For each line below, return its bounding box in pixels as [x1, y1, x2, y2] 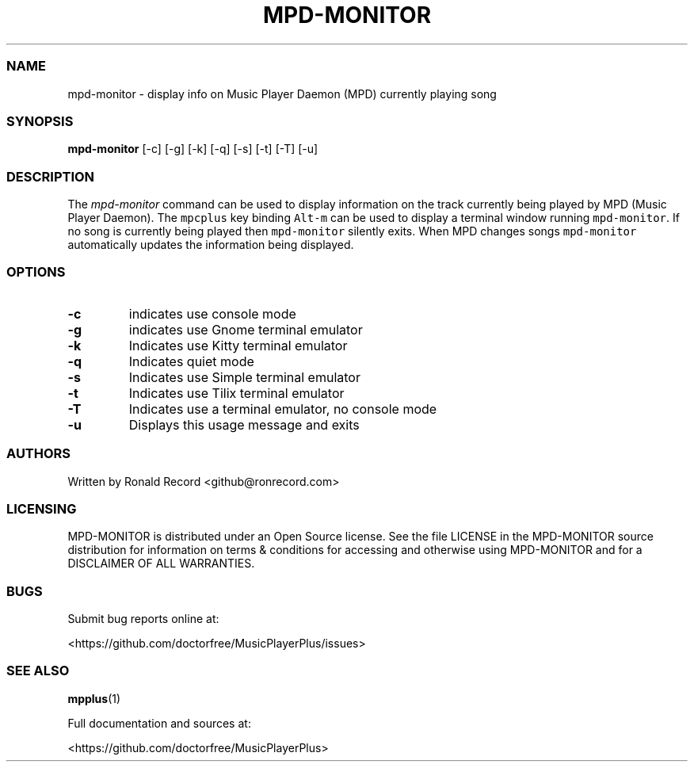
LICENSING [6, 500, 77, 517]
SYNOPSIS [6, 113, 74, 129]
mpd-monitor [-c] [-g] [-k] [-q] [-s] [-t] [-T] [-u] [67, 142, 318, 156]
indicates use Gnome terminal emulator [128, 321, 363, 338]
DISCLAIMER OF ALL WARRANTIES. [67, 556, 255, 571]
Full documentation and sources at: [67, 716, 251, 730]
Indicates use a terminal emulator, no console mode [128, 400, 437, 417]
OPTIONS [6, 264, 66, 281]
